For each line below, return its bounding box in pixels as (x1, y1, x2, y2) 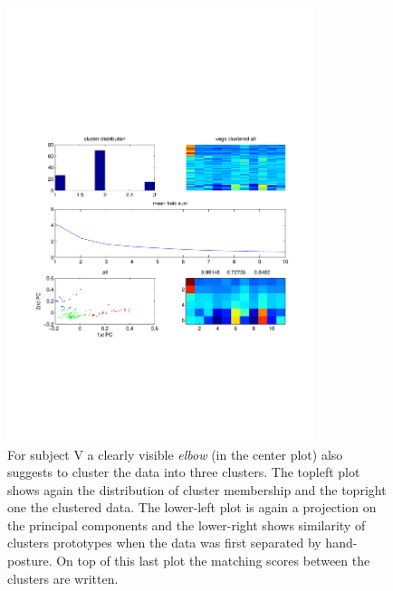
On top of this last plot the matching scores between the (56, 551, 370, 570)
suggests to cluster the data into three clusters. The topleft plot (7, 462, 360, 481)
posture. (7, 551, 53, 570)
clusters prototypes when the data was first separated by (7, 533, 321, 552)
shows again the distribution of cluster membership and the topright (7, 480, 387, 499)
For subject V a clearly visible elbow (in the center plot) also (7, 444, 343, 463)
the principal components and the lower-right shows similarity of (7, 515, 366, 534)
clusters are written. (7, 568, 119, 587)
